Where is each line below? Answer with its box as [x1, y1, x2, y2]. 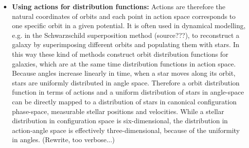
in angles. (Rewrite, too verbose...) [12, 134, 115, 145]
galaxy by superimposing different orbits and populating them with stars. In [12, 39, 240, 49]
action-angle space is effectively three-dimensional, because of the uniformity [12, 125, 240, 135]
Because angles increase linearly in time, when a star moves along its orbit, [12, 68, 236, 78]
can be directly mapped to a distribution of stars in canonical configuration [12, 96, 237, 106]
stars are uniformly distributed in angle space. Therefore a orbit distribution [12, 77, 240, 87]
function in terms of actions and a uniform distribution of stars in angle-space [12, 87, 244, 97]
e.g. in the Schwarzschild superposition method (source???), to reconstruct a [12, 30, 240, 40]
